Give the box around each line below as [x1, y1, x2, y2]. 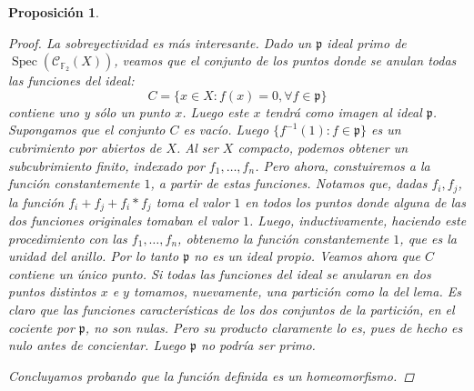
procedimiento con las [8, 228, 127, 247]
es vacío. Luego [183, 120, 269, 139]
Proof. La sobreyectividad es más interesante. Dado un [8, 33, 312, 52]
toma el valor [156, 192, 230, 211]
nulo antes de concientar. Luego [8, 336, 187, 355]
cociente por [8, 317, 75, 336]
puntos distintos [8, 282, 96, 301]
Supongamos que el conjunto [8, 120, 166, 139]
